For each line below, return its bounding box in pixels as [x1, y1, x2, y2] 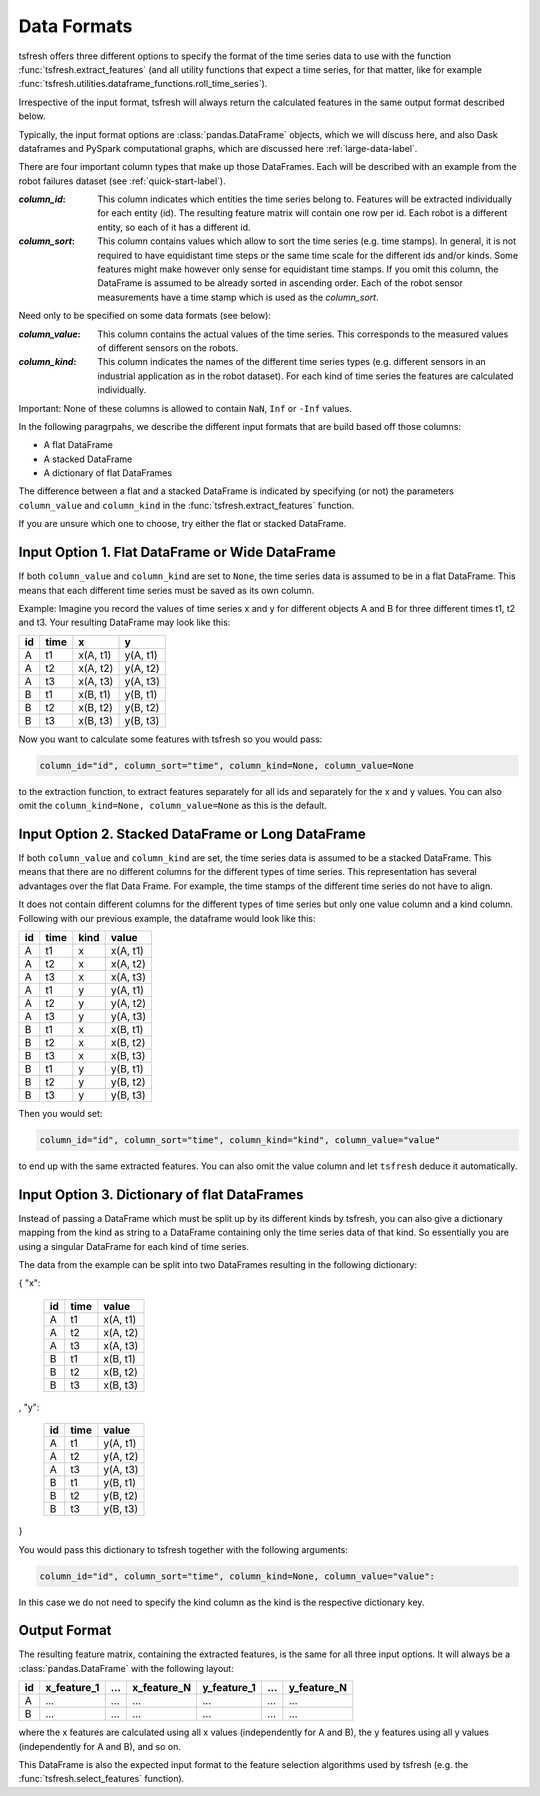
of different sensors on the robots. [97, 341, 239, 354]
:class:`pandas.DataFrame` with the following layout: [18, 1662, 234, 1674]
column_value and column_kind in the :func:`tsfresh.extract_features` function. [18, 499, 355, 511]
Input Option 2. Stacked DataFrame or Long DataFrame [18, 825, 366, 842]
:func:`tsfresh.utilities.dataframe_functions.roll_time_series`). [18, 78, 268, 90]
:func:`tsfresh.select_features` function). [18, 1773, 185, 1785]
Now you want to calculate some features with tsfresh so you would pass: [18, 733, 323, 745]
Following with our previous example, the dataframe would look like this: [18, 912, 316, 924]
